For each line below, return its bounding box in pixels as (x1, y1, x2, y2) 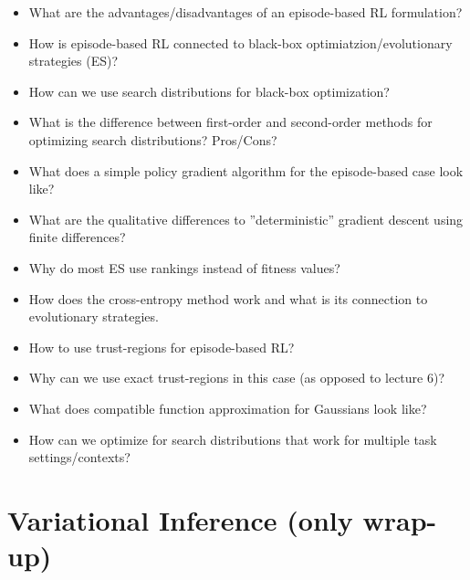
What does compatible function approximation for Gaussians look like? (28, 398, 427, 417)
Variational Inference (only (7, 501, 353, 538)
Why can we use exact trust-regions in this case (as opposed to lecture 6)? (28, 368, 444, 387)
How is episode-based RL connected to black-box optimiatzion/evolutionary (28, 33, 453, 52)
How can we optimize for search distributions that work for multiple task (28, 429, 437, 448)
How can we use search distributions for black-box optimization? (28, 81, 390, 100)
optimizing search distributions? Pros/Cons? (28, 130, 277, 149)
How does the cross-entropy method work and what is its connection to (28, 289, 428, 308)
